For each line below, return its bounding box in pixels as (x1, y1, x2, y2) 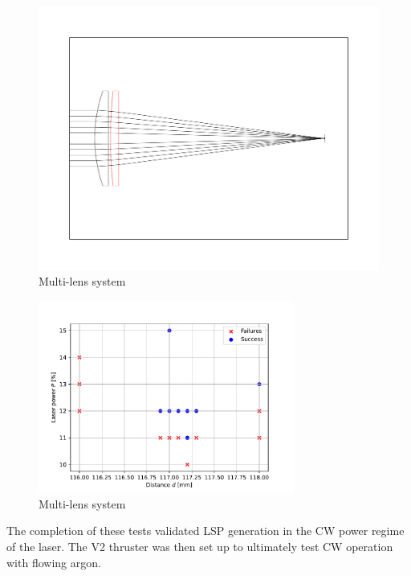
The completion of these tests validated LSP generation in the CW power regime (6, 522, 405, 539)
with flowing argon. (6, 553, 101, 570)
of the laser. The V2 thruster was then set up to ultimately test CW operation (6, 537, 393, 554)
